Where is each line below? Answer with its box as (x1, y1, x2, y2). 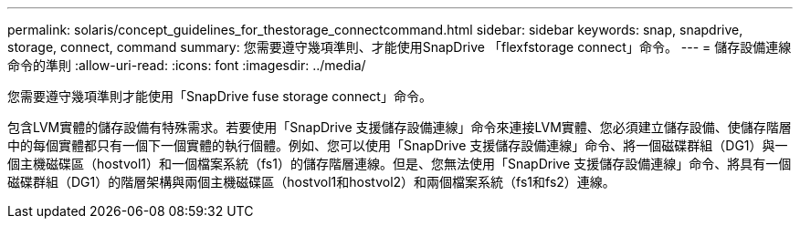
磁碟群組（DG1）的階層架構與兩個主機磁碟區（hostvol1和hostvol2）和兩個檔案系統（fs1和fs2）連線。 (7, 174, 616, 190)
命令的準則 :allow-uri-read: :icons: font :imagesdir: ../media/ (7, 57, 366, 73)
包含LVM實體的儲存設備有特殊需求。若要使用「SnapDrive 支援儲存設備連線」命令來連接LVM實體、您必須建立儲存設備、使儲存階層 (7, 119, 792, 135)
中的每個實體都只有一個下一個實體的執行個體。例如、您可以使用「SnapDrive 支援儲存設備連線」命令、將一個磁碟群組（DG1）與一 (7, 138, 788, 153)
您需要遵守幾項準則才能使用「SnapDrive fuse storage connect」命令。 (7, 88, 432, 104)
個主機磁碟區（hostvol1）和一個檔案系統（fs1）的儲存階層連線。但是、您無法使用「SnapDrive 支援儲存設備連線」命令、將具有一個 (7, 156, 792, 171)
